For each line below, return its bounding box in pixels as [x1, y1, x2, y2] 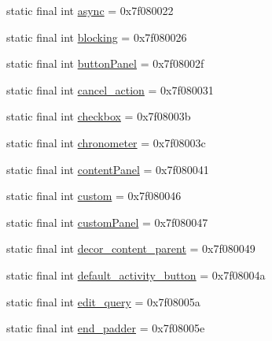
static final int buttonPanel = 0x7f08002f [6, 55, 204, 72]
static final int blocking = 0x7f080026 [6, 28, 187, 45]
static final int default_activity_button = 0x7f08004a [6, 266, 266, 283]
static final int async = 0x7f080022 [6, 2, 174, 18]
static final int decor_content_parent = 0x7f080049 [6, 240, 255, 257]
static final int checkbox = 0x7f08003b [6, 108, 191, 124]
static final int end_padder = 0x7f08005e [6, 320, 205, 336]
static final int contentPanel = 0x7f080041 [6, 161, 209, 177]
